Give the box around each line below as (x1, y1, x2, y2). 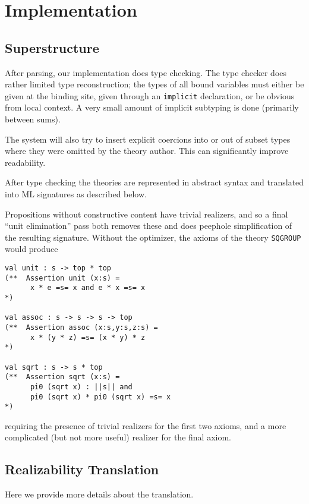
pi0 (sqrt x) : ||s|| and (30, 382, 133, 391)
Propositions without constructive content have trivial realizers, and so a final (5, 207, 288, 220)
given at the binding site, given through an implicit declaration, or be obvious (5, 89, 295, 102)
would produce (5, 242, 58, 255)
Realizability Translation (5, 460, 159, 478)
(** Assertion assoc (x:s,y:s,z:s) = (5, 323, 158, 332)
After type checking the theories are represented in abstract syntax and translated (5, 176, 304, 188)
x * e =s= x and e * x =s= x (30, 283, 146, 292)
